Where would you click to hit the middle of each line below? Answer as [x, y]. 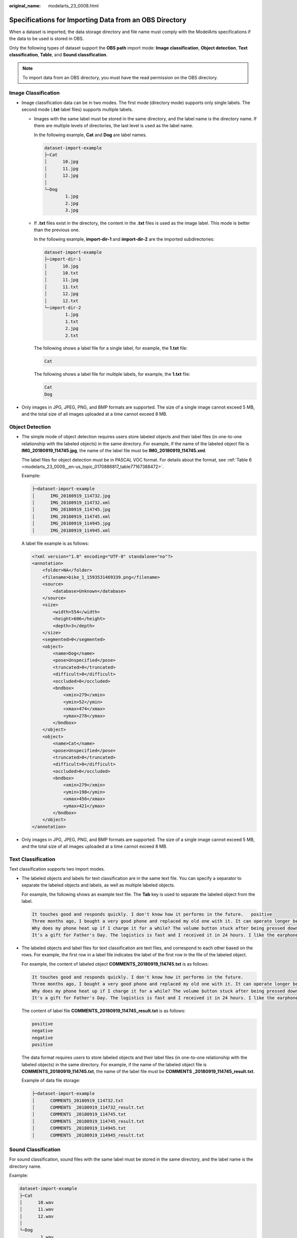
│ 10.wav [37, 1202]
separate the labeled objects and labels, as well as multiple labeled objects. [98, 885]
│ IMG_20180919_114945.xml [71, 530]
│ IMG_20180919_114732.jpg [71, 496]
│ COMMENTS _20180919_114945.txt [79, 1128]
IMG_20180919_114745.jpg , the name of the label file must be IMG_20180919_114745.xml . [114, 451]
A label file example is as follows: [55, 543]
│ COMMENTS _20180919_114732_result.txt [88, 1108]
